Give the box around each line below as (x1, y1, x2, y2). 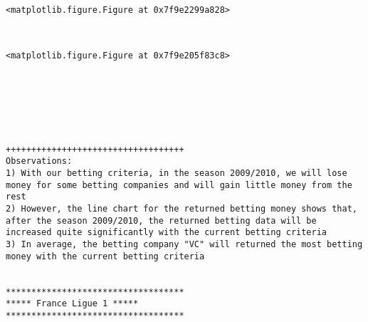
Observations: (6, 156, 73, 167)
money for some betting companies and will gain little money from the (6, 180, 352, 190)
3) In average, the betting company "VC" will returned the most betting (6, 239, 363, 249)
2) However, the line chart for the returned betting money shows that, (6, 203, 357, 214)
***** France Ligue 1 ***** (6, 298, 139, 309)
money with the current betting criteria (6, 251, 205, 261)
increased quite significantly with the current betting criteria (6, 227, 327, 238)
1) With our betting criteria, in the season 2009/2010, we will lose (6, 168, 347, 178)
